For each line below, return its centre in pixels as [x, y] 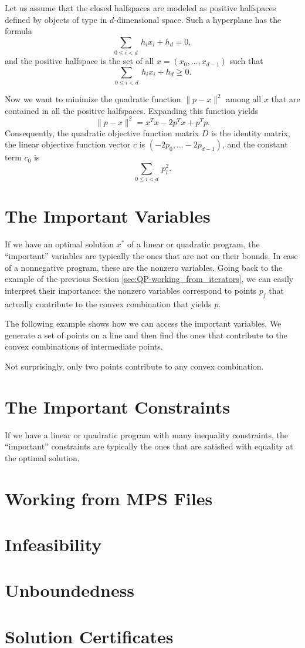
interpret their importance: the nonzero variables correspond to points [131, 290]
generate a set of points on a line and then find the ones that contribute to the [146, 335]
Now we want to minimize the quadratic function [93, 99]
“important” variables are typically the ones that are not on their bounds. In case [151, 255]
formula [18, 31]
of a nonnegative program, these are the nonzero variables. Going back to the [144, 267]
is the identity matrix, [251, 132]
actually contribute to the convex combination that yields [108, 303]
